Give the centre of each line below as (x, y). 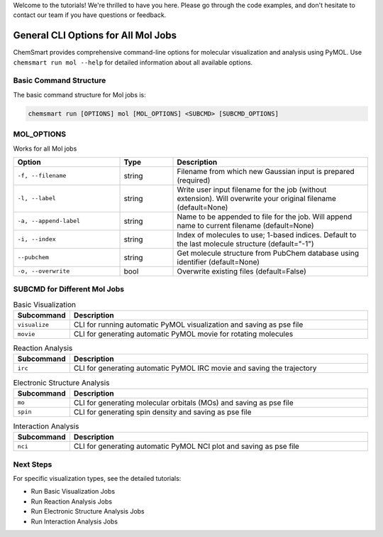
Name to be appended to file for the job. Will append (265, 217)
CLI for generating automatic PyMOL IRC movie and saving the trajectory (195, 368)
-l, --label (37, 199)
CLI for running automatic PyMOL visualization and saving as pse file (188, 325)
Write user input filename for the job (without (252, 190)
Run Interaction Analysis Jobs (74, 521)
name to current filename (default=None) (246, 225)
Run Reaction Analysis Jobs (72, 501)
